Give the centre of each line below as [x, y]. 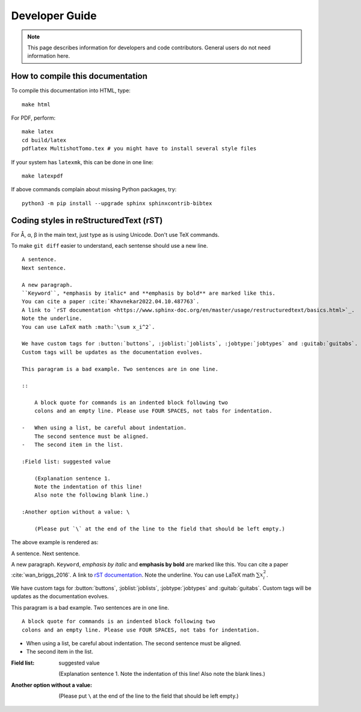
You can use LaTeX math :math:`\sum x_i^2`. [89, 327]
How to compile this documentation [79, 76]
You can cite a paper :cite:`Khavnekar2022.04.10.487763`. [111, 302]
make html [36, 104]
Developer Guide [54, 16]
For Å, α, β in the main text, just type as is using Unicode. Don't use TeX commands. [115, 235]
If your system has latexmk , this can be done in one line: [82, 162]
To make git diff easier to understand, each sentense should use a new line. [110, 246]
